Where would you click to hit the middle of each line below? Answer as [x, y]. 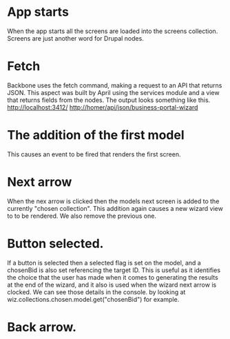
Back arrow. [42, 327]
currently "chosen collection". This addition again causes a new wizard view [115, 208]
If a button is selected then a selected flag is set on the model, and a [104, 263]
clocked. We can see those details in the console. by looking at [96, 292]
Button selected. [55, 244]
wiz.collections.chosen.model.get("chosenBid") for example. [93, 299]
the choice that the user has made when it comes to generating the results [113, 277]
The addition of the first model [96, 135]
